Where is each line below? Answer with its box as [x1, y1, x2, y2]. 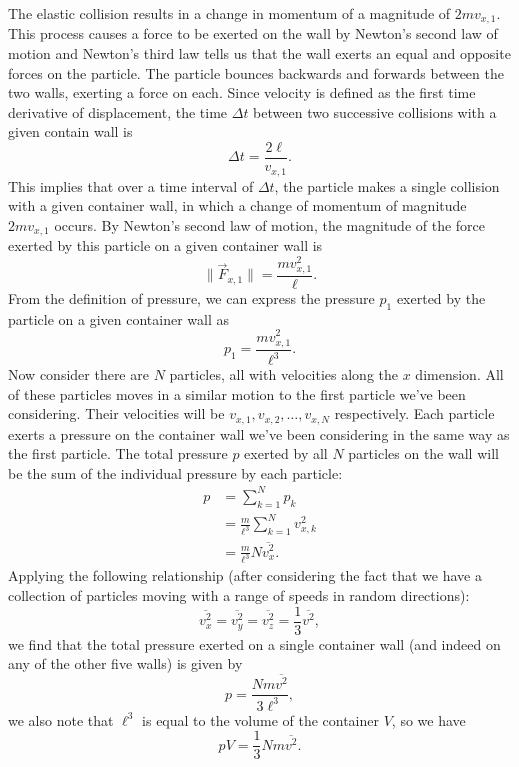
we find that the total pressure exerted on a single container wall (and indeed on [8, 633, 501, 654]
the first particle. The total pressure [8, 443, 228, 464]
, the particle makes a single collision [274, 175, 500, 196]
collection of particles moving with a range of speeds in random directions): [8, 584, 470, 605]
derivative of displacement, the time [8, 101, 228, 122]
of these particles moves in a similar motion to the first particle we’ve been [8, 383, 466, 404]
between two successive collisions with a [253, 101, 497, 122]
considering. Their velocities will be [8, 403, 225, 424]
